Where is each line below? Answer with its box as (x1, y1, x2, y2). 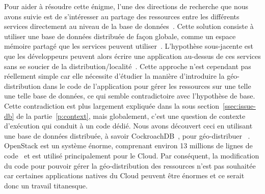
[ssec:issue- (223, 100, 256, 111)
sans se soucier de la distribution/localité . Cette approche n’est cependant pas (4, 60, 251, 71)
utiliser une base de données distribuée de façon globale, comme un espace (4, 30, 236, 41)
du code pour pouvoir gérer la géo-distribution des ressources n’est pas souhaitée (4, 160, 256, 171)
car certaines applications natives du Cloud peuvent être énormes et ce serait (4, 170, 245, 181)
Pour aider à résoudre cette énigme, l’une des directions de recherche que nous (4, 1, 249, 11)
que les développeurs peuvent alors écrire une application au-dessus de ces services (4, 50, 261, 61)
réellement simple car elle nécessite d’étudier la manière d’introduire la (4, 71, 225, 81)
